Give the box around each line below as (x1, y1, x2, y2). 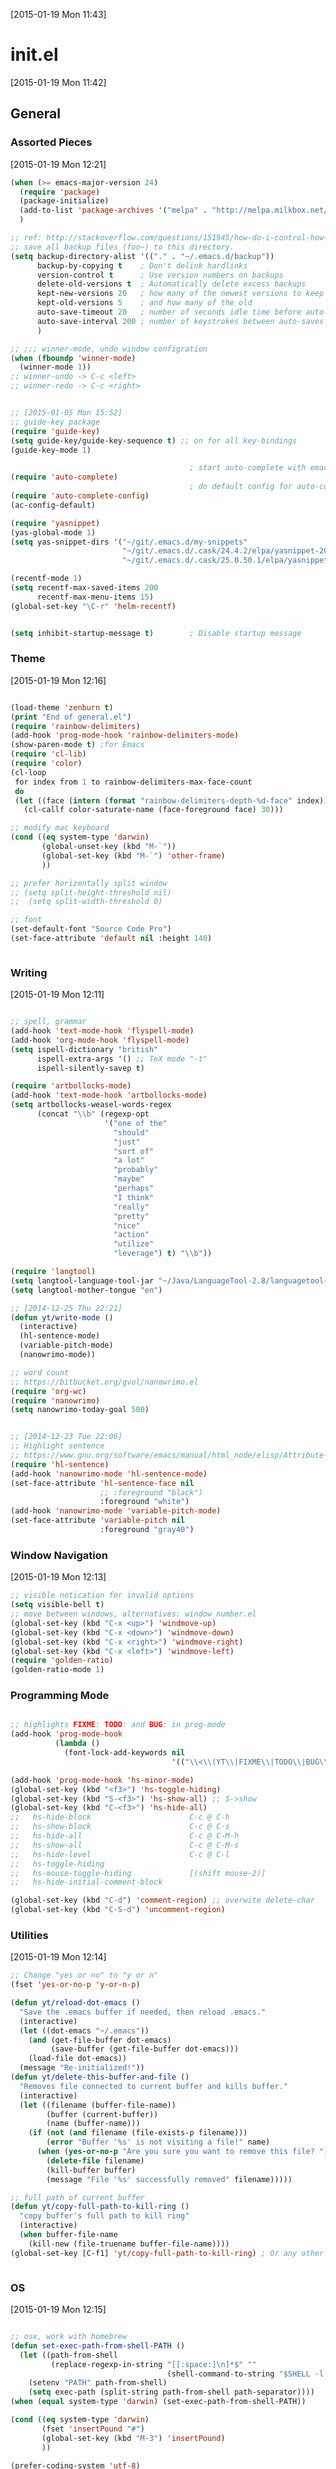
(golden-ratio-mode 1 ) (10, 1665, 105, 1675)
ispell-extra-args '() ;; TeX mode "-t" (36, 1054, 208, 1064)
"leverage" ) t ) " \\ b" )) (113, 1249, 213, 1259)
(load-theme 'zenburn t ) (10, 702, 114, 713)
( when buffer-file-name (19, 2230, 118, 2240)
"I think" (113, 1192, 155, 1203)
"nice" (113, 1220, 141, 1231)
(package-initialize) (19, 196, 110, 206)
